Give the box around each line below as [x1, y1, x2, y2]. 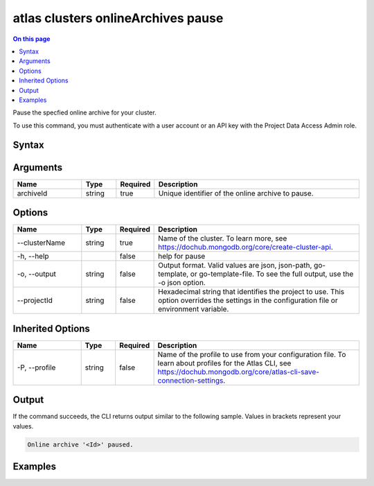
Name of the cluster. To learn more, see [158, 234, 287, 243]
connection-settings [157, 375, 224, 385]
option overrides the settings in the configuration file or [158, 295, 339, 305]
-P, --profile [17, 363, 56, 372]
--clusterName [17, 238, 66, 248]
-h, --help [17, 252, 49, 261]
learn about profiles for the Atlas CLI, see [157, 358, 292, 367]
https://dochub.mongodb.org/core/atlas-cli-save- [157, 367, 320, 376]
